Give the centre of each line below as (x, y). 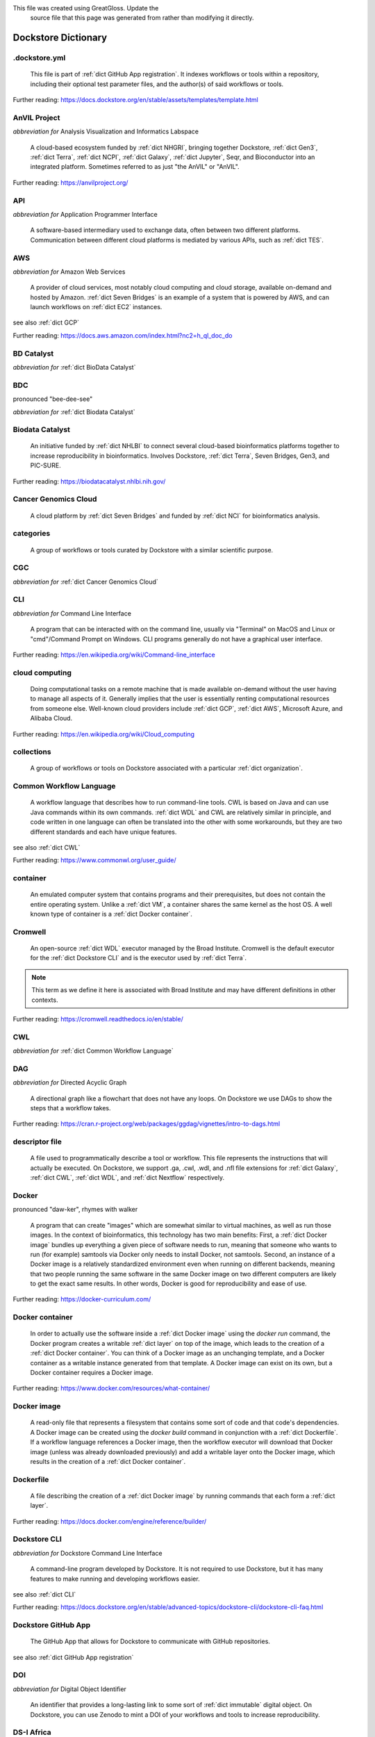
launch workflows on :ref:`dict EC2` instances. (96, 307)
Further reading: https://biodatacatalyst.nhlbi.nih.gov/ (89, 481)
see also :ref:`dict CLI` (44, 1594)
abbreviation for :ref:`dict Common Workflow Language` (93, 1051)
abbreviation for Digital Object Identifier (69, 1689)
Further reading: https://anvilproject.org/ (70, 182)
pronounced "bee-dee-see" (53, 399)
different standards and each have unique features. (103, 832)
